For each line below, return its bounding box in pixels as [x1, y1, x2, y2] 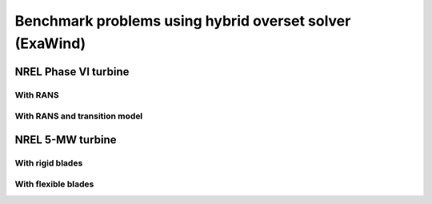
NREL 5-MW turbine [14, 133, 117, 146]
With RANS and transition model [14, 110, 143, 122]
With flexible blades [14, 178, 94, 190]
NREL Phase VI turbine [14, 65, 130, 78]
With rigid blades [14, 157, 83, 168]
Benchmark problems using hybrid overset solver [14, 12, 351, 30]
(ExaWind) [14, 34, 86, 52]
